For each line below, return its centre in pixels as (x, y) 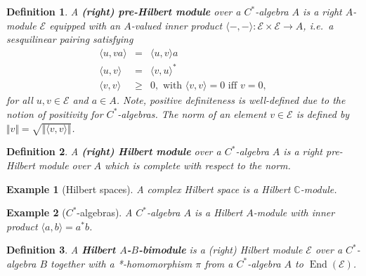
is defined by (323, 113)
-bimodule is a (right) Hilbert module (221, 250)
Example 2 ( (36, 212)
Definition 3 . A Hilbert (61, 250)
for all (20, 100)
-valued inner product (177, 25)
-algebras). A (105, 212)
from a (219, 263)
